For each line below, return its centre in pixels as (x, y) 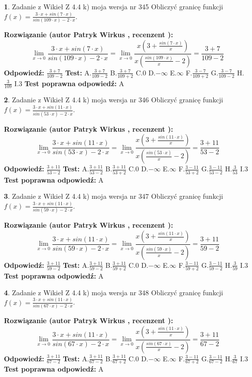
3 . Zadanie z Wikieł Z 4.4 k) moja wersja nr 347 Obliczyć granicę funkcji (113, 196)
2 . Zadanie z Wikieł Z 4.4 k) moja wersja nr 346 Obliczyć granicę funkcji (113, 100)
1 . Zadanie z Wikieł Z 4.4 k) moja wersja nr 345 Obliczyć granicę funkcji (113, 6)
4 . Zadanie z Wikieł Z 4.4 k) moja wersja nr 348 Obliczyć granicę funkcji (113, 292)
